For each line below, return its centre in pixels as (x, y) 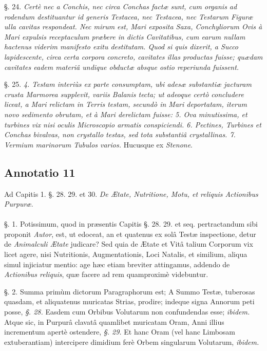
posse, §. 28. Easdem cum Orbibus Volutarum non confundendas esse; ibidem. (127, 312)
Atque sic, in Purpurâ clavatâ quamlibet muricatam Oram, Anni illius (114, 321)
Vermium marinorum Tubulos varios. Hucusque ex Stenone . (99, 144)
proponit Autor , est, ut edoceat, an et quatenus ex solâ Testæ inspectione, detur (130, 234)
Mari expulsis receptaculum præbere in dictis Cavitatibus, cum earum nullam (125, 36)
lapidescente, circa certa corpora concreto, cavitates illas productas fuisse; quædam (133, 56)
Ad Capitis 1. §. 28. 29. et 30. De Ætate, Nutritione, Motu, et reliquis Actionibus (131, 193)
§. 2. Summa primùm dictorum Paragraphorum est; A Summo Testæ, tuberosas (130, 291)
